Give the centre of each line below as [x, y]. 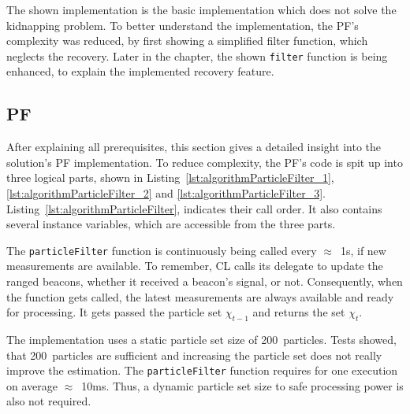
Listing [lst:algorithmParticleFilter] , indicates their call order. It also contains [194, 208]
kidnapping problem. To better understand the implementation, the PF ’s [183, 25]
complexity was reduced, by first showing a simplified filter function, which [187, 41]
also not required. [49, 401]
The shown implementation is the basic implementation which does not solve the [201, 9]
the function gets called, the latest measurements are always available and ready [200, 296]
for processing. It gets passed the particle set [114, 312]
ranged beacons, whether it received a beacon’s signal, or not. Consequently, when [205, 281]
